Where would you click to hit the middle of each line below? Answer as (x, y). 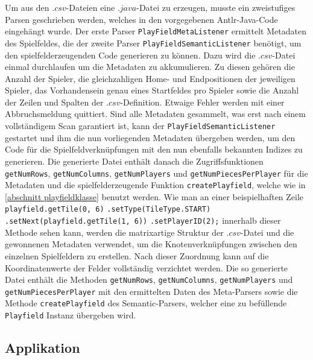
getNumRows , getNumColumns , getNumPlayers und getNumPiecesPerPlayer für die (156, 173)
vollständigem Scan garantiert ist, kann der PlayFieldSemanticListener (140, 126)
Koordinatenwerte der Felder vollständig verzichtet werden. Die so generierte (147, 267)
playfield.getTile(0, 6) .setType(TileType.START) (108, 210)
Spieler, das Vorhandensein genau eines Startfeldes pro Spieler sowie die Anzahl (152, 90)
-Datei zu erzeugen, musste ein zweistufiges (216, 7)
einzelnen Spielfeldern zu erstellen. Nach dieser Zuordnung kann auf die (137, 255)
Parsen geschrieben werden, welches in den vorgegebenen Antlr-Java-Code (141, 19)
